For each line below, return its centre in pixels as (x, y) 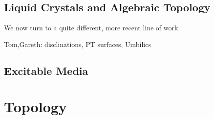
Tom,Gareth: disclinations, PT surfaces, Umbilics (77, 44)
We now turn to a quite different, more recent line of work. (92, 28)
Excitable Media (46, 70)
